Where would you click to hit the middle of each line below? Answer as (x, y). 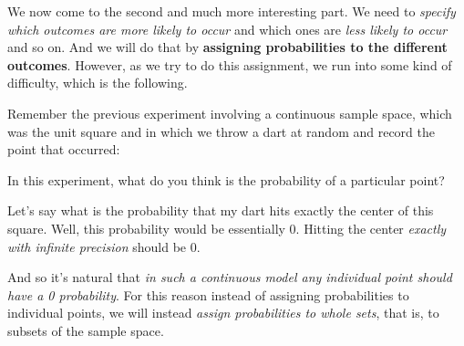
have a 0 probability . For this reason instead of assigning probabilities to (208, 294)
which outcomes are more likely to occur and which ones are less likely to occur (227, 29)
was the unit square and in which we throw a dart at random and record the (221, 131)
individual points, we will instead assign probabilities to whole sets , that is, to (223, 313)
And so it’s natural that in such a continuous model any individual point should (230, 277)
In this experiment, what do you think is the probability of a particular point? (226, 179)
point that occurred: (64, 149)
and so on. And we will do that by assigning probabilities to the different (227, 47)
